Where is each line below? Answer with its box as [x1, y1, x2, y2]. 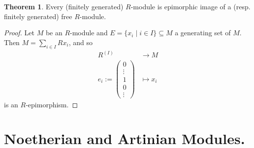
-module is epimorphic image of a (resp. [130, 1, 251, 11]
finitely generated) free [4, 11, 72, 21]
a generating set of [175, 27, 231, 38]
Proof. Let [4, 27, 34, 38]
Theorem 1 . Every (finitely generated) [4, 1, 124, 11]
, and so [68, 37, 93, 47]
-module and [70, 27, 108, 38]
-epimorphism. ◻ [26, 99, 78, 110]
